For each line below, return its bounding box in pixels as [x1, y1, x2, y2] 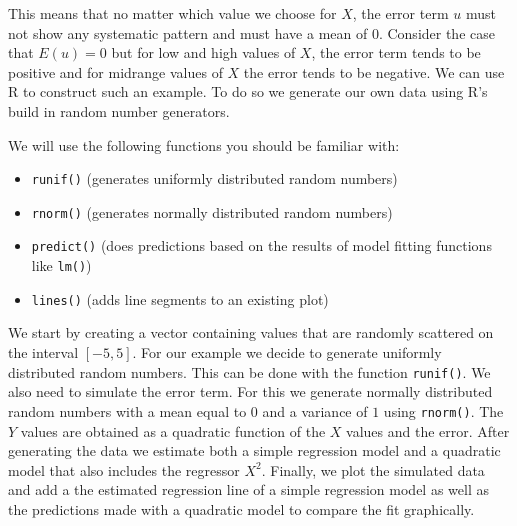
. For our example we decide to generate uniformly [132, 342, 442, 363]
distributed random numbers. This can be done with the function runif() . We [8, 361, 491, 382]
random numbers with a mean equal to [8, 400, 247, 421]
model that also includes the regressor [8, 459, 240, 480]
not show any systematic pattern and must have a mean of [8, 22, 368, 43]
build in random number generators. [8, 100, 230, 121]
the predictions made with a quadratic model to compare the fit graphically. [8, 498, 475, 519]
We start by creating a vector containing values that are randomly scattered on [8, 322, 494, 343]
